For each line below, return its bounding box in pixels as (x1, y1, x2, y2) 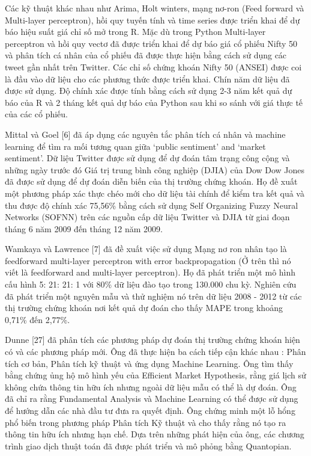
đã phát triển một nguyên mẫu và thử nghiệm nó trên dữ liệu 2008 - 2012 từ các (5, 289, 302, 302)
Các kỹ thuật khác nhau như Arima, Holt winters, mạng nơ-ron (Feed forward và (5, 2, 304, 14)
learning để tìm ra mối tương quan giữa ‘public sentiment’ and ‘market (5, 140, 266, 152)
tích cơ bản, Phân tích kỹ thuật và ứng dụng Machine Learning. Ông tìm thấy (5, 357, 294, 369)
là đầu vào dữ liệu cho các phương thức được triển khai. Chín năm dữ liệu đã (5, 72, 290, 85)
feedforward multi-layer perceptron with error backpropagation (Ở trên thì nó (5, 254, 291, 267)
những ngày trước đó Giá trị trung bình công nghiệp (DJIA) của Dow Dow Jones (5, 163, 305, 176)
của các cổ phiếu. (5, 108, 68, 120)
